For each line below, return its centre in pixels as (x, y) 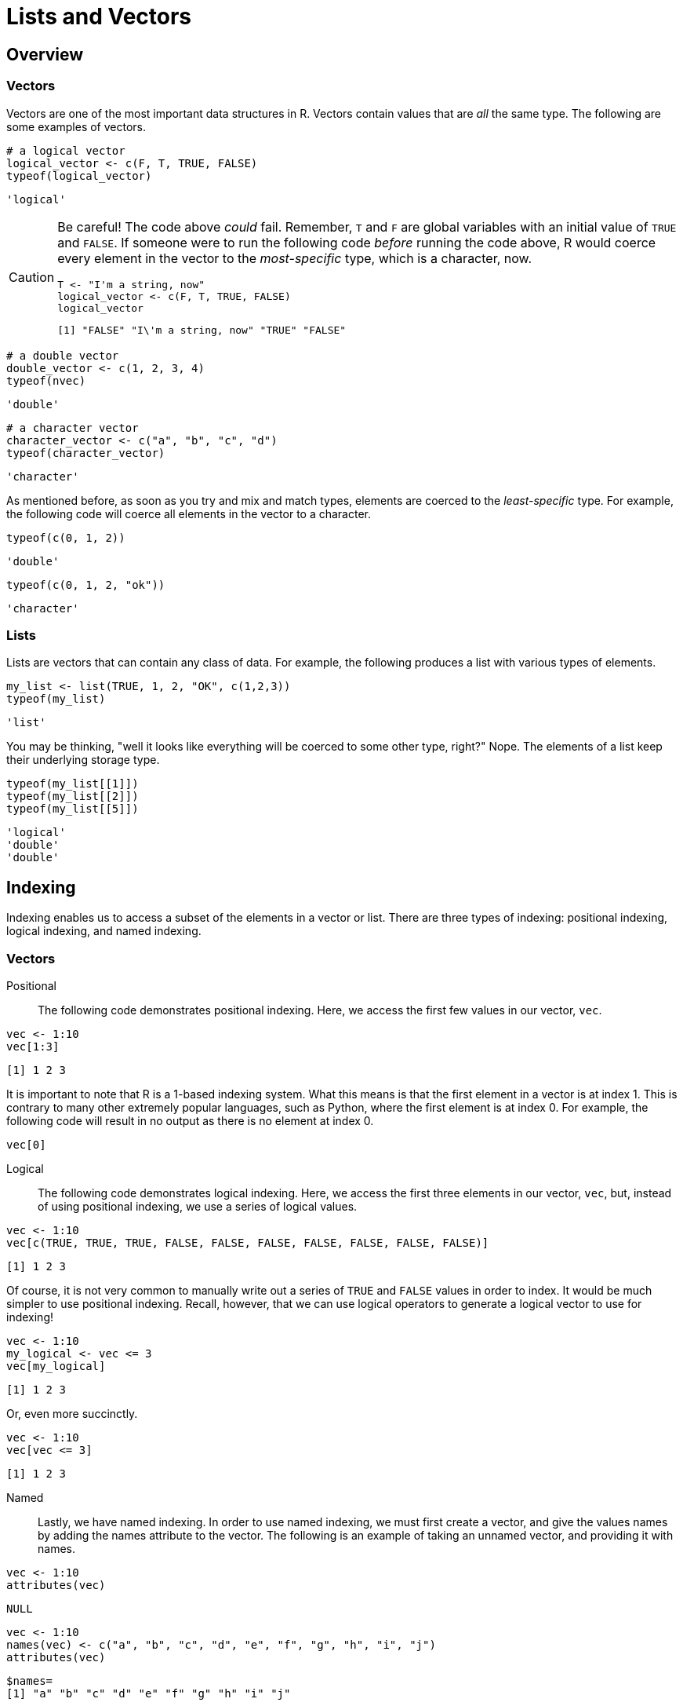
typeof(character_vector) (86, 453)
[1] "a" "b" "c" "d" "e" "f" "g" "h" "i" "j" (149, 1693)
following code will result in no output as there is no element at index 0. (190, 1120)
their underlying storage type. (83, 760)
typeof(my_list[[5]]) (73, 809)
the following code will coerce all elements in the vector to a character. (189, 513)
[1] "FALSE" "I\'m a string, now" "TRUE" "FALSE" (202, 330)
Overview (45, 54)
